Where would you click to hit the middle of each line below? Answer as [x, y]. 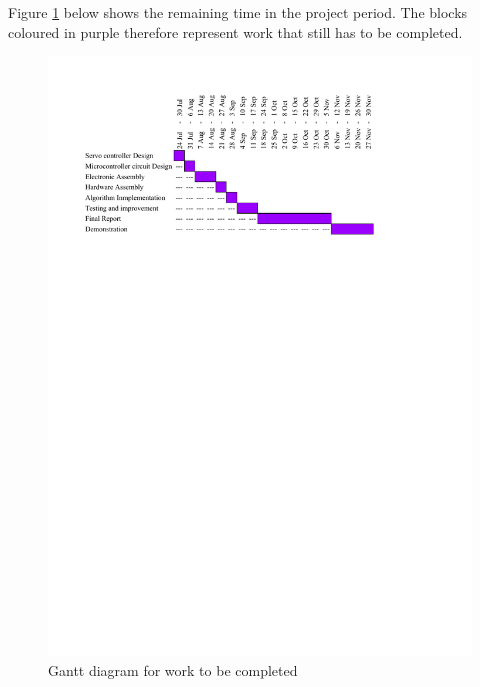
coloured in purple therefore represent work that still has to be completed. [235, 31]
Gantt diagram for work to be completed [173, 669]
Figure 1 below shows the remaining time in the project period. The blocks [238, 12]
